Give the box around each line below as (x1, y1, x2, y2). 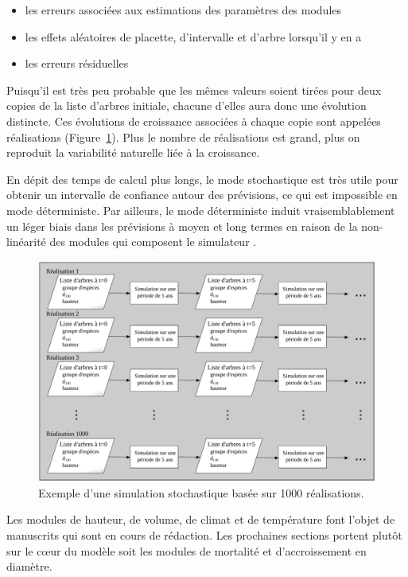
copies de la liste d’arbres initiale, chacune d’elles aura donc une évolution (6, 97, 367, 114)
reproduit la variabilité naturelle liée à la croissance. (6, 144, 260, 161)
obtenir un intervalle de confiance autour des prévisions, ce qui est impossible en (6, 186, 398, 203)
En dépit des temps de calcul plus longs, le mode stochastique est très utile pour (6, 170, 398, 187)
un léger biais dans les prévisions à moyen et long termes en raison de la (6, 217, 358, 234)
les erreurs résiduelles (25, 55, 129, 72)
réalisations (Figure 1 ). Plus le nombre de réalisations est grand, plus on (6, 128, 360, 145)
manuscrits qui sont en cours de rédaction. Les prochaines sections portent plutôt (6, 526, 402, 543)
